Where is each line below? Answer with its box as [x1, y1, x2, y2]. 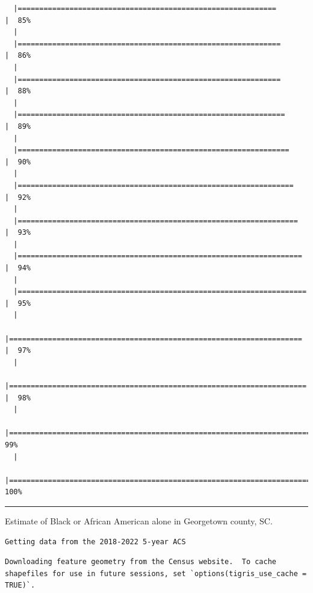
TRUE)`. [5, 581, 36, 590]
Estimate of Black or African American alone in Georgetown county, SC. [5, 514, 273, 527]
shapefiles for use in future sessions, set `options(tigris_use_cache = [5, 569, 307, 578]
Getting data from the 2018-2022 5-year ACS [5, 537, 186, 546]
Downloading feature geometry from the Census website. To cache [5, 557, 277, 567]
